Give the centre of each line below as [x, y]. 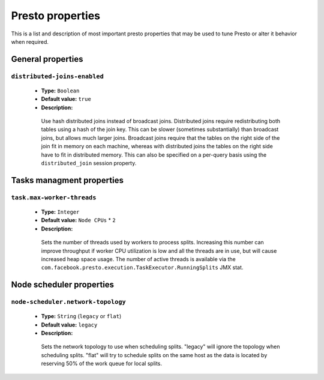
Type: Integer [60, 212]
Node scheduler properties [62, 285]
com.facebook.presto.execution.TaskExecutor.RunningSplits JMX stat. [142, 268]
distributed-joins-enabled [58, 76]
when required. [30, 41]
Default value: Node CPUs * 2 [79, 220]
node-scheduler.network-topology [68, 302]
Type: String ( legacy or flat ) [81, 316]
